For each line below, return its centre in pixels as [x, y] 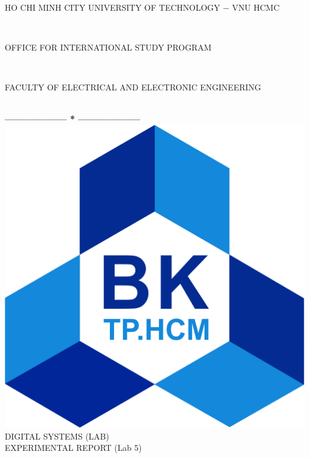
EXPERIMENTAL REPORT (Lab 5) [73, 448]
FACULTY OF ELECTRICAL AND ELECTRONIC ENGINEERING [133, 87]
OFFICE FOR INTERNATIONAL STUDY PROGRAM [108, 47]
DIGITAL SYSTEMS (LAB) [57, 436]
